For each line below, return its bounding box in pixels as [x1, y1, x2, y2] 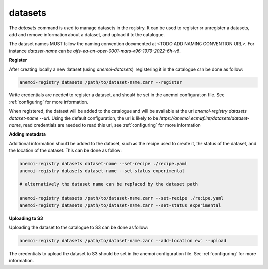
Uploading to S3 [9, 215, 43, 221]
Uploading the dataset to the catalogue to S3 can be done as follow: [9, 224, 148, 230]
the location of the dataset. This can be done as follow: [9, 147, 122, 154]
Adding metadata [9, 131, 46, 137]
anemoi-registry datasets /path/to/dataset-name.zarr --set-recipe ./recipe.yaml [19, 195, 224, 201]
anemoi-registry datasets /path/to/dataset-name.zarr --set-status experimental [19, 202, 221, 208]
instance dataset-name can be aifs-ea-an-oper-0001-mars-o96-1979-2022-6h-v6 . [9, 48, 181, 54]
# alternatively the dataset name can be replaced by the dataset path [19, 181, 198, 187]
